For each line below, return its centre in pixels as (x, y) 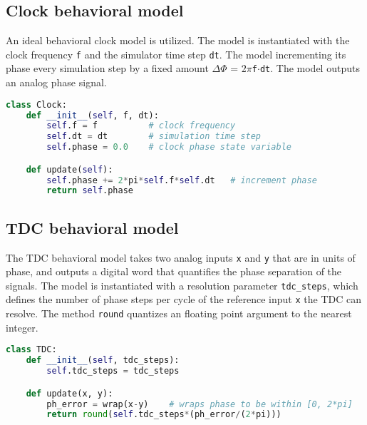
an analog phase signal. (56, 82)
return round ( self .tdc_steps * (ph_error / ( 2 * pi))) (164, 415)
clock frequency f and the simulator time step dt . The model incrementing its (176, 54)
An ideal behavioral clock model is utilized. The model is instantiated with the (178, 40)
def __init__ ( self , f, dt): (92, 115)
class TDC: (31, 350)
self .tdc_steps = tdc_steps (113, 371)
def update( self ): (69, 169)
